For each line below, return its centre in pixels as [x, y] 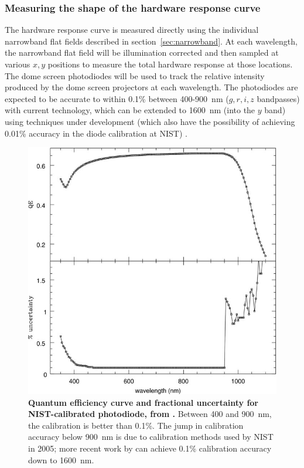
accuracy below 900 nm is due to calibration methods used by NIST [151, 437]
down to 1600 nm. [61, 459]
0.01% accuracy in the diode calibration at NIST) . [96, 133]
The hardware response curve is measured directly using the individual [132, 30]
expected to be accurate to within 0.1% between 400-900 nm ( [117, 98]
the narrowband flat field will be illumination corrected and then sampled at [142, 52]
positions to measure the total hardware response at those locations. [170, 64]
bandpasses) [278, 98]
